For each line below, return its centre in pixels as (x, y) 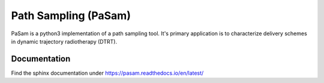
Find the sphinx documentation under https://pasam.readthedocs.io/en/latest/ (107, 73)
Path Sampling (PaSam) (71, 16)
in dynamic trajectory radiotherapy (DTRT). (64, 41)
